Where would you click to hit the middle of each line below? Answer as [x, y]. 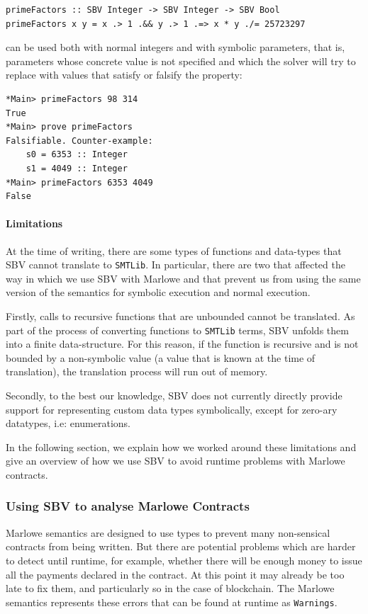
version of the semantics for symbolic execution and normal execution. [158, 292]
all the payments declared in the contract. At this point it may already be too [175, 574]
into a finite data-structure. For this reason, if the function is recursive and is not [182, 344]
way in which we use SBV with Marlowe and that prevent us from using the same [183, 278]
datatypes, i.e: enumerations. [68, 423]
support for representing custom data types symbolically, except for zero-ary [172, 409]
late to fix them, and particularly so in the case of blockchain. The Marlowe [170, 588]
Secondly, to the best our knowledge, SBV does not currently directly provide [174, 395]
